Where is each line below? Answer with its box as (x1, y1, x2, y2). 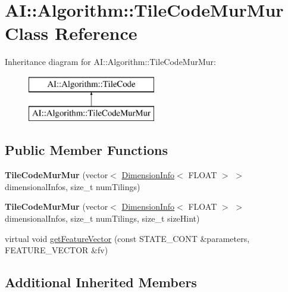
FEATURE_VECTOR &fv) (5, 244, 108, 256)
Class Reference (5, 21, 137, 45)
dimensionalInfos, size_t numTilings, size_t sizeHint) (5, 212, 200, 225)
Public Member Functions (5, 141, 168, 159)
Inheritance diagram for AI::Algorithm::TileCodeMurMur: (5, 55, 216, 68)
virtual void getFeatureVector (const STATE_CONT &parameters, (5, 232, 250, 244)
